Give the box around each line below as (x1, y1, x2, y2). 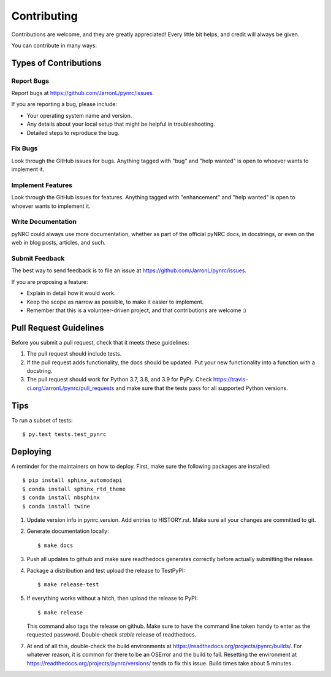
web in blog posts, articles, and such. (11, 239, 106, 247)
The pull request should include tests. (26, 350, 122, 358)
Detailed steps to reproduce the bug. (26, 129, 120, 136)
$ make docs (37, 541, 74, 549)
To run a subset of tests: (11, 416, 73, 424)
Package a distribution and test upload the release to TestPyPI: (26, 567, 185, 574)
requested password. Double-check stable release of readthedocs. (26, 631, 197, 638)
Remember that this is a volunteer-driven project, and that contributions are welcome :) (26, 307, 246, 314)
